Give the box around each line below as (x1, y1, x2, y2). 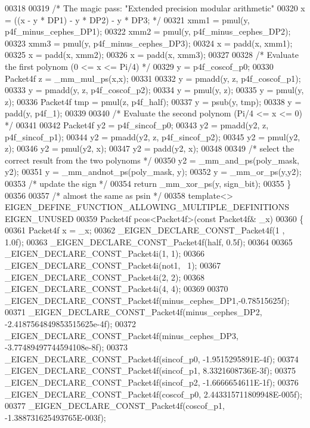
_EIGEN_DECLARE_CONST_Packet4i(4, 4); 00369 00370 (5, 282, 228, 295)
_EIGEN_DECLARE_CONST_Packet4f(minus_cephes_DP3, (5, 329, 238, 341)
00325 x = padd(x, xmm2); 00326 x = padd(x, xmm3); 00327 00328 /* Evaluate (5, 48, 299, 61)
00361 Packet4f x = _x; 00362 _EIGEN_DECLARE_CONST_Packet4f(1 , (5, 224, 285, 236)
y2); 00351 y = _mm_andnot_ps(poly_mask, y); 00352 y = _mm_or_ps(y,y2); (5, 165, 302, 178)
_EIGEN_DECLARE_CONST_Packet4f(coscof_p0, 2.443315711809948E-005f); (5, 387, 302, 400)
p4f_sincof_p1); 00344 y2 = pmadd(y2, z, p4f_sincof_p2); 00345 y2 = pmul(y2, (5, 130, 300, 143)
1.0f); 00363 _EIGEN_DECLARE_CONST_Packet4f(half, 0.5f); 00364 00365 (5, 235, 293, 248)
